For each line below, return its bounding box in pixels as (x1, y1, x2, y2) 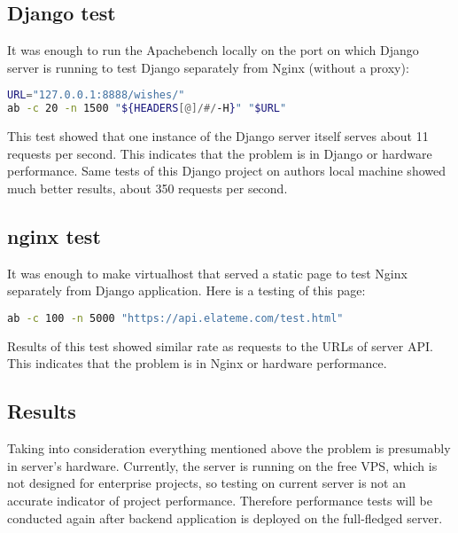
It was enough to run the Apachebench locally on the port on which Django (7, 41, 419, 59)
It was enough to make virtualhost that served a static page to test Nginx (7, 263, 408, 282)
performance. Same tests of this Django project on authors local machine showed (7, 161, 446, 180)
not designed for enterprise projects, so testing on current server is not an (7, 474, 407, 492)
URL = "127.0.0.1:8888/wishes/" (7, 89, 185, 102)
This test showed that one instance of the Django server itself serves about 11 (7, 127, 429, 145)
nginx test (7, 222, 101, 249)
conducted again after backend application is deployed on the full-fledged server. (7, 508, 443, 527)
